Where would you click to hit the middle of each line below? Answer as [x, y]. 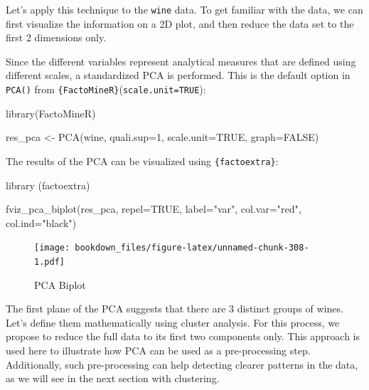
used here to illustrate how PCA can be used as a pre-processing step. [158, 350]
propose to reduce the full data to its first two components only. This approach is [183, 336]
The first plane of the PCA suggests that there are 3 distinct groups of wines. [175, 309]
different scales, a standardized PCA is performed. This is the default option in [178, 75]
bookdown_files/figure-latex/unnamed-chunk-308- [192, 248]
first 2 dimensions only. [56, 37]
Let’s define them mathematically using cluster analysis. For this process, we [173, 322]
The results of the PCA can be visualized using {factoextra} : [142, 160]
